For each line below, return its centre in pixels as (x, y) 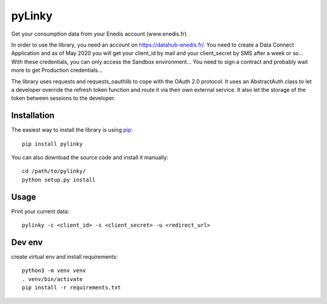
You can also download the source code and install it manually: (90, 157)
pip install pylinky (52, 144)
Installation (33, 116)
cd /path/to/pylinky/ (54, 171)
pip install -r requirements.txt (71, 288)
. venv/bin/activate (52, 279)
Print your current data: (40, 211)
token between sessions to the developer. (63, 98)
